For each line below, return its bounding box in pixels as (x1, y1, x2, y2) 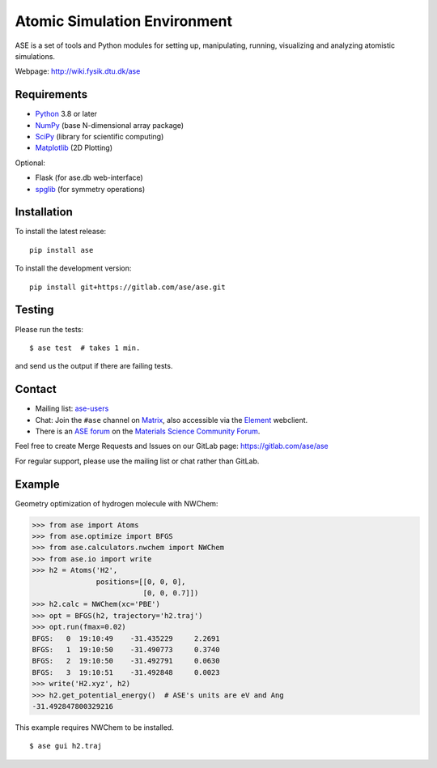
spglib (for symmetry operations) (35, 184, 146, 194)
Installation (15, 205, 73, 219)
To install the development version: (15, 263, 132, 273)
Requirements (15, 87, 88, 101)
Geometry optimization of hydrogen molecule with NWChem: (15, 498, 218, 508)
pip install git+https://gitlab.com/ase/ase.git (29, 282, 226, 292)
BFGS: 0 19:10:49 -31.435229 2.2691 (32, 634, 220, 643)
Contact (15, 382, 57, 396)
